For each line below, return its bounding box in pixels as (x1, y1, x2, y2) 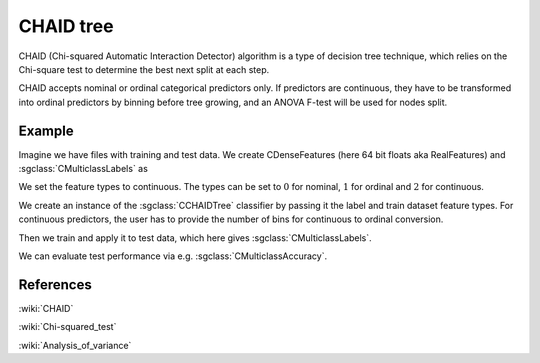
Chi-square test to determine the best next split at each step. (18, 63, 270, 75)
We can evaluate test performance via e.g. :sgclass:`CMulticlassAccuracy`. (18, 250, 328, 262)
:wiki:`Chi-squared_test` (18, 321, 117, 333)
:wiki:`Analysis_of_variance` (18, 339, 132, 351)
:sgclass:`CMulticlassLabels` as (18, 163, 149, 175)
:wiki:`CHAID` (18, 302, 74, 314)
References (18, 276, 92, 293)
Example (18, 122, 74, 139)
